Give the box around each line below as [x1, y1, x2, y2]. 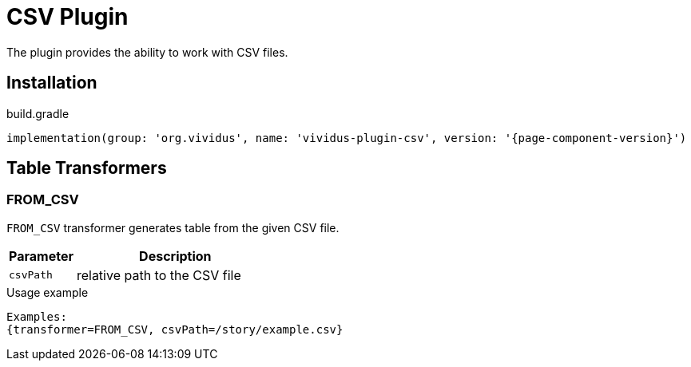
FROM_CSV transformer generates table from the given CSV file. [6, 220, 340, 235]
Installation [6, 73, 97, 93]
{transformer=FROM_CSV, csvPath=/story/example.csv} [6, 322, 344, 336]
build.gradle [6, 106, 69, 120]
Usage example [6, 285, 89, 299]
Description [139, 247, 212, 264]
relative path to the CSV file [76, 266, 241, 283]
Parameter [9, 247, 73, 264]
